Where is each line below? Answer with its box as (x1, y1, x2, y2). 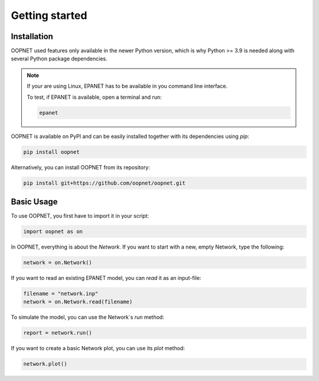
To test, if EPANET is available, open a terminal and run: (27, 93, 162, 101)
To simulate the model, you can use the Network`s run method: (11, 314, 165, 321)
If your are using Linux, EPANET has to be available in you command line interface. (27, 83, 227, 90)
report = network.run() (23, 330, 93, 337)
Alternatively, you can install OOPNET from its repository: (11, 163, 151, 171)
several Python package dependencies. (11, 55, 108, 62)
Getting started (11, 9, 87, 22)
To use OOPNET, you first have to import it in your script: (11, 212, 149, 219)
